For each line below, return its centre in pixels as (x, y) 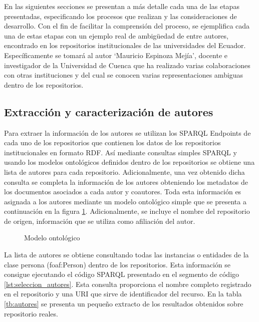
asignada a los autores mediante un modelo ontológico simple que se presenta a (125, 201)
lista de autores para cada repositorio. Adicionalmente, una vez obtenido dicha (124, 172)
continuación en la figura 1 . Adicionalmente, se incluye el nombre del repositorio (127, 211)
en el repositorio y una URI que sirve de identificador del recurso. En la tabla (123, 294)
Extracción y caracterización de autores (109, 111)
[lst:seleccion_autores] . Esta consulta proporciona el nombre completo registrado (128, 284)
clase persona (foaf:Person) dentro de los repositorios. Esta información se (117, 264)
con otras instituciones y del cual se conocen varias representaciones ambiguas (124, 75)
